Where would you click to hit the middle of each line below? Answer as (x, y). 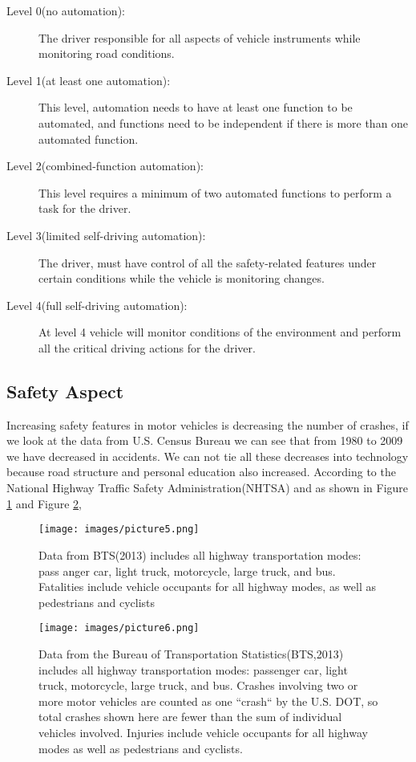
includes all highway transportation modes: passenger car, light (193, 669)
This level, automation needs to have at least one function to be (196, 107)
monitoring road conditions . (107, 53)
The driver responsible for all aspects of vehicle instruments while (200, 37)
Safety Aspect (65, 391)
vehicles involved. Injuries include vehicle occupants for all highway (203, 732)
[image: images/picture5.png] (119, 530)
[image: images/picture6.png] (119, 628)
